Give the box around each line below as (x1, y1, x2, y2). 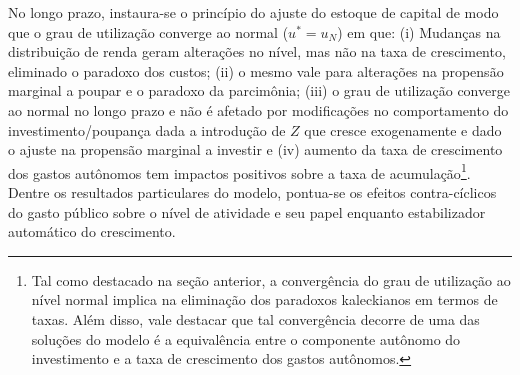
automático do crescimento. (8, 221, 176, 242)
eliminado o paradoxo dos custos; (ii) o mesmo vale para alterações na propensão (8, 60, 504, 81)
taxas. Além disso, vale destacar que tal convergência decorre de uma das (31, 308, 480, 329)
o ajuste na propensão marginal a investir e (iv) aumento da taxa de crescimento (8, 139, 503, 160)
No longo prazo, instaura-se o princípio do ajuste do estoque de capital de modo (8, 2, 499, 22)
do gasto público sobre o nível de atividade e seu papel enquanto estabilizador (8, 201, 486, 222)
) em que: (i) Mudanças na (337, 21, 501, 42)
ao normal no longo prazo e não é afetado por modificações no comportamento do (8, 99, 509, 120)
